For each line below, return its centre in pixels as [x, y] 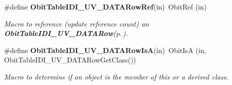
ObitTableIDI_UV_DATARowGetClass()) [70, 60]
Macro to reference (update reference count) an [77, 23]
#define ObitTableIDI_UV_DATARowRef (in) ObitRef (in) [105, 6]
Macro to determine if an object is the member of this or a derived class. [116, 76]
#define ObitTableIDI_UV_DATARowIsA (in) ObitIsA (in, [105, 50]
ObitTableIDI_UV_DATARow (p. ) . [66, 33]
